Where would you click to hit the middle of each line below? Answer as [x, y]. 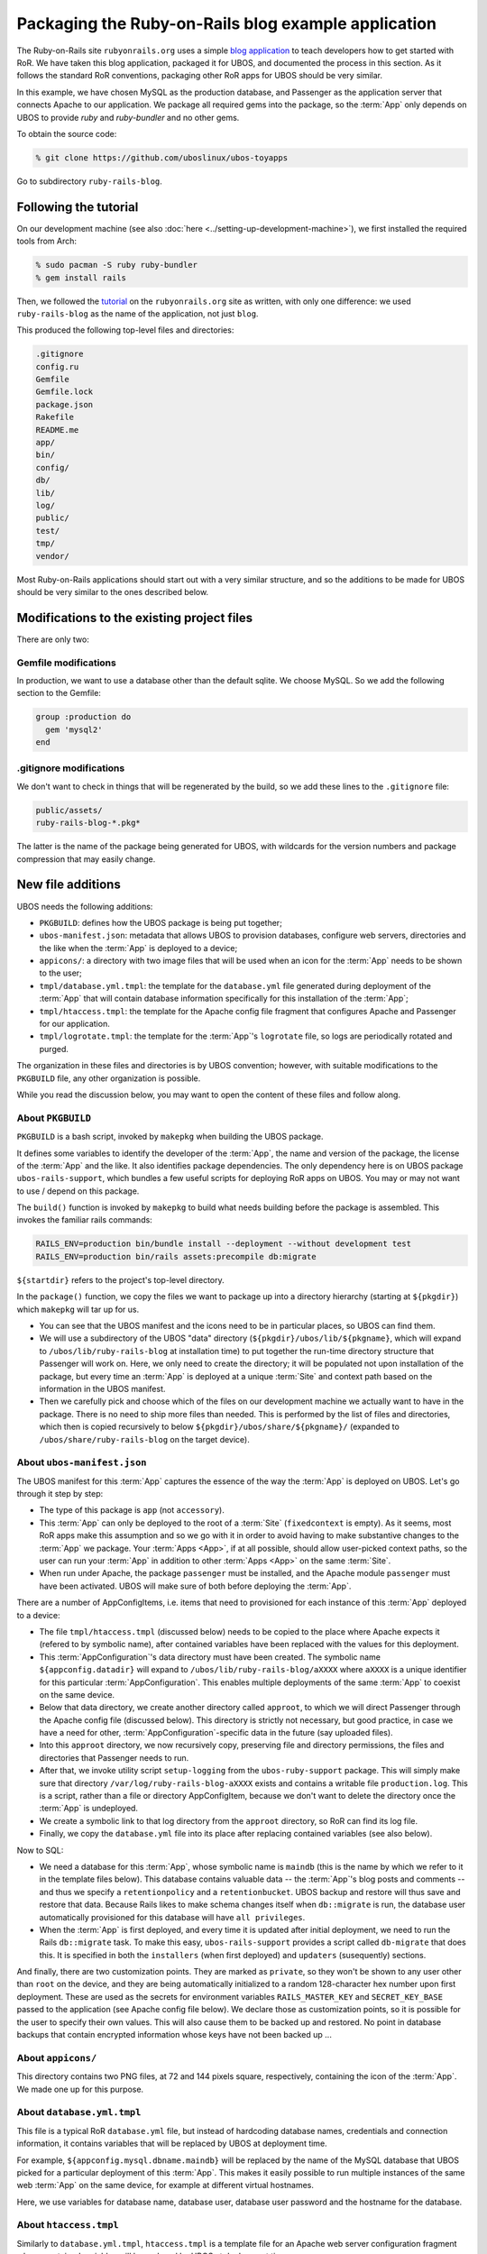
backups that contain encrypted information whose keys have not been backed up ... [175, 2035]
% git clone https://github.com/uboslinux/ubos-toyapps [162, 157]
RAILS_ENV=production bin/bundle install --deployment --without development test [224, 1244]
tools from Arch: [46, 241]
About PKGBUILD [54, 1118]
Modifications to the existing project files [135, 618]
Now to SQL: [40, 1850]
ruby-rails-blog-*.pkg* [88, 823]
